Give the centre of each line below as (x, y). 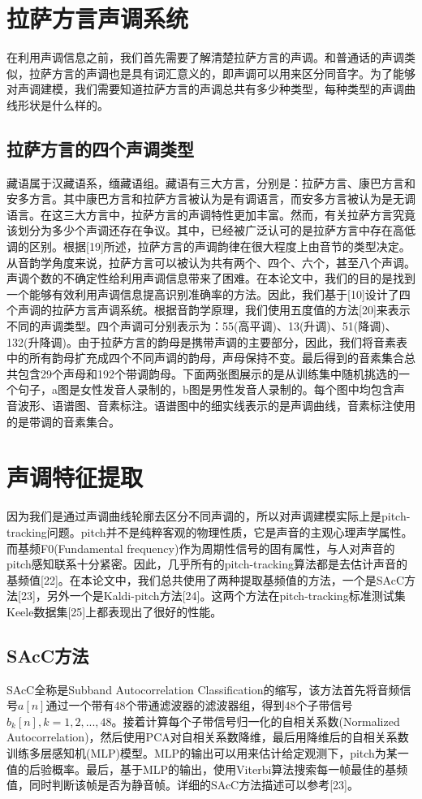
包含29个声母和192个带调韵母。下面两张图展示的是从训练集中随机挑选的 (208, 373)
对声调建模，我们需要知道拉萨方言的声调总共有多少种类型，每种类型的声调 (205, 89)
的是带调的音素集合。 (63, 421)
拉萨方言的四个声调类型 (100, 148)
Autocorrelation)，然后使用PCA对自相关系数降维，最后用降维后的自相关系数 (208, 737)
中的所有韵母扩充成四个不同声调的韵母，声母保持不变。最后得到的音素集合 (205, 358)
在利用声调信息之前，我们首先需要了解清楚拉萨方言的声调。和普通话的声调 (205, 57)
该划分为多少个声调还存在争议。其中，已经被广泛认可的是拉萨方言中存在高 (205, 230)
